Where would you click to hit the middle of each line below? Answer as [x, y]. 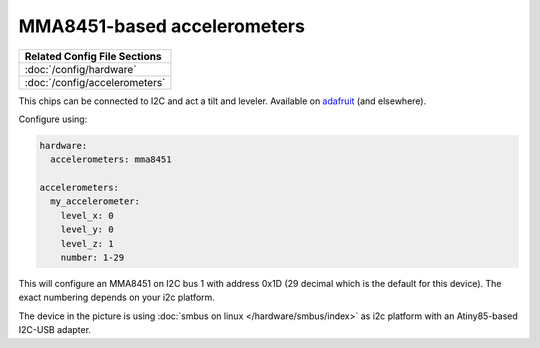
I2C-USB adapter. [55, 330]
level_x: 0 [87, 215]
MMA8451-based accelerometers [161, 26]
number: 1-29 [92, 258]
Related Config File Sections [93, 56]
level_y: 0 [87, 229]
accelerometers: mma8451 [111, 159]
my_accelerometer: [95, 201]
